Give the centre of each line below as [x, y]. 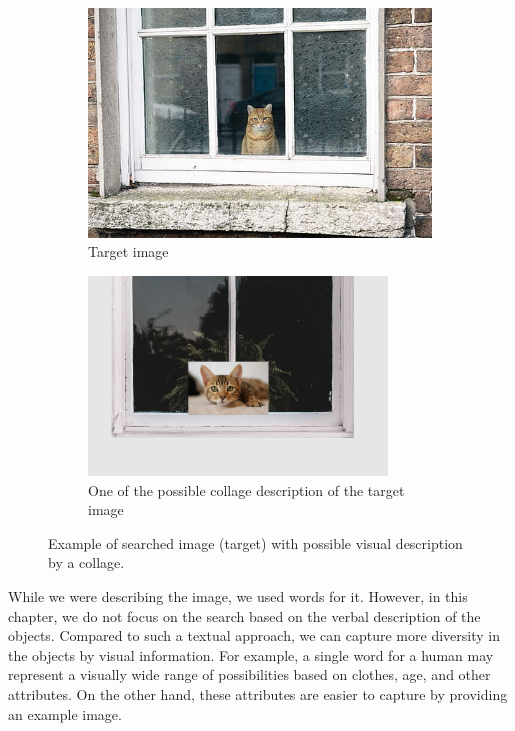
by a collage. [86, 562]
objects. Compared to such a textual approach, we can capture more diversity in [254, 635]
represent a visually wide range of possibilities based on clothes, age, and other [249, 674]
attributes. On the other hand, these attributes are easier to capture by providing [258, 693]
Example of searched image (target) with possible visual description [255, 542]
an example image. [65, 713]
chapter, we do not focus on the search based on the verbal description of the [244, 615]
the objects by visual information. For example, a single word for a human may [251, 654]
